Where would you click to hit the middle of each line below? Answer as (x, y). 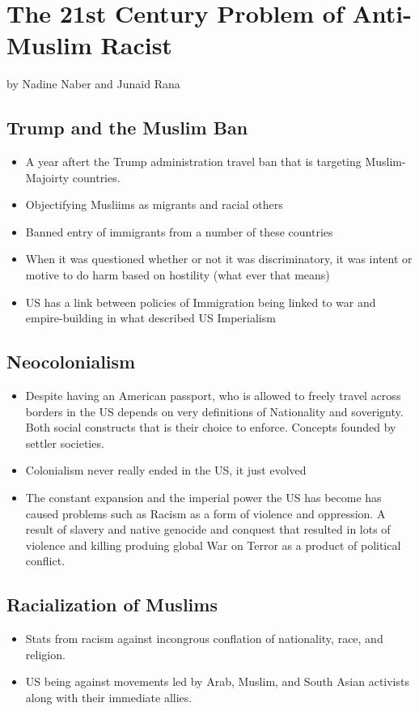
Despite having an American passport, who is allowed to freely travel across (213, 396)
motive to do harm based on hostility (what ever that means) (178, 275)
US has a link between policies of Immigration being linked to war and (201, 302)
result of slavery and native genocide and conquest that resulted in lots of (208, 529)
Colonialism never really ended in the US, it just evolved (166, 470)
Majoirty (47, 177)
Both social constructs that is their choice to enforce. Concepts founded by (211, 427)
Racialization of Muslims (112, 605)
